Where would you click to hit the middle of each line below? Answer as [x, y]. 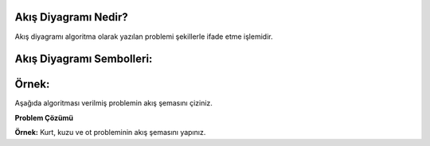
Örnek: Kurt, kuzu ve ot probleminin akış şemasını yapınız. [110, 133]
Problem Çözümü [44, 117]
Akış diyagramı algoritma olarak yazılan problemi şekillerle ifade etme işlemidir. [144, 36]
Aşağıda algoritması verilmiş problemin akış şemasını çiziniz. [113, 103]
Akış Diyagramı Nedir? [72, 17]
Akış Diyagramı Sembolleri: [84, 59]
